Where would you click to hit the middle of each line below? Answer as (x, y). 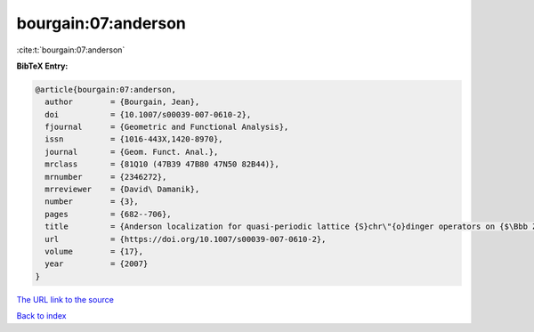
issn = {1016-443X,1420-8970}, (134, 139)
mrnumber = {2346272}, (106, 177)
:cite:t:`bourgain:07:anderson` (71, 50)
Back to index (41, 316)
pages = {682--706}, (109, 214)
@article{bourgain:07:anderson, (106, 89)
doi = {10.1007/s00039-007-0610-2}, (148, 114)
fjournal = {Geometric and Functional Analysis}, (167, 127)
